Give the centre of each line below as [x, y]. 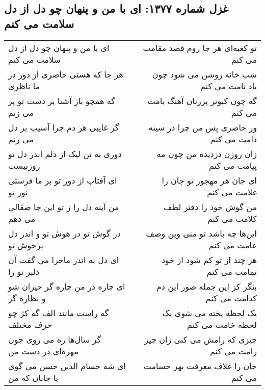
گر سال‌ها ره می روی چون [55, 339]
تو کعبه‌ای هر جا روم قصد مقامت [200, 47]
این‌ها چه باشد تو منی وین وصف [201, 233]
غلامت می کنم [232, 192]
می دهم [22, 218]
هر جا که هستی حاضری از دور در [66, 74]
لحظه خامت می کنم [222, 324]
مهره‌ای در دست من [43, 351]
